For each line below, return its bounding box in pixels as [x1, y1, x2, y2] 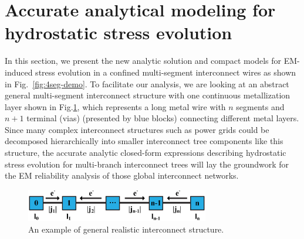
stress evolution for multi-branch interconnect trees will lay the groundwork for [5, 158, 289, 170]
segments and [236, 100, 285, 112]
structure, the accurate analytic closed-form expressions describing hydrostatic [5, 146, 286, 159]
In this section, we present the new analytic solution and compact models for [5, 54, 281, 67]
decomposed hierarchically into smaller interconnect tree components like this [5, 135, 283, 147]
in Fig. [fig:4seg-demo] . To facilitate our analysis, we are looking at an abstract [5, 77, 289, 90]
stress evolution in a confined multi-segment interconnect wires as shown [35, 66, 296, 78]
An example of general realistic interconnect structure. [28, 223, 224, 235]
